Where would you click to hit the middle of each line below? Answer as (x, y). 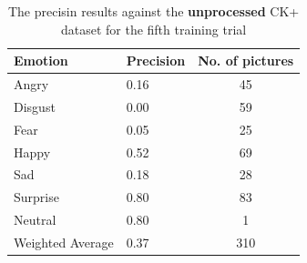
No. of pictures (246, 61)
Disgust (35, 106)
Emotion (41, 61)
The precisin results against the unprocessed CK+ (153, 11)
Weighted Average (64, 242)
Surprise (36, 197)
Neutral (35, 220)
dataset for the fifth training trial (153, 29)
